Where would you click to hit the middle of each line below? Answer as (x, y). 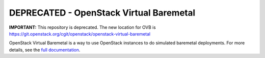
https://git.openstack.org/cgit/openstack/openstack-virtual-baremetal (80, 34)
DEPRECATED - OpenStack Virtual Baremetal (102, 13)
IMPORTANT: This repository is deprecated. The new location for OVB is (82, 27)
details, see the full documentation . (45, 50)
